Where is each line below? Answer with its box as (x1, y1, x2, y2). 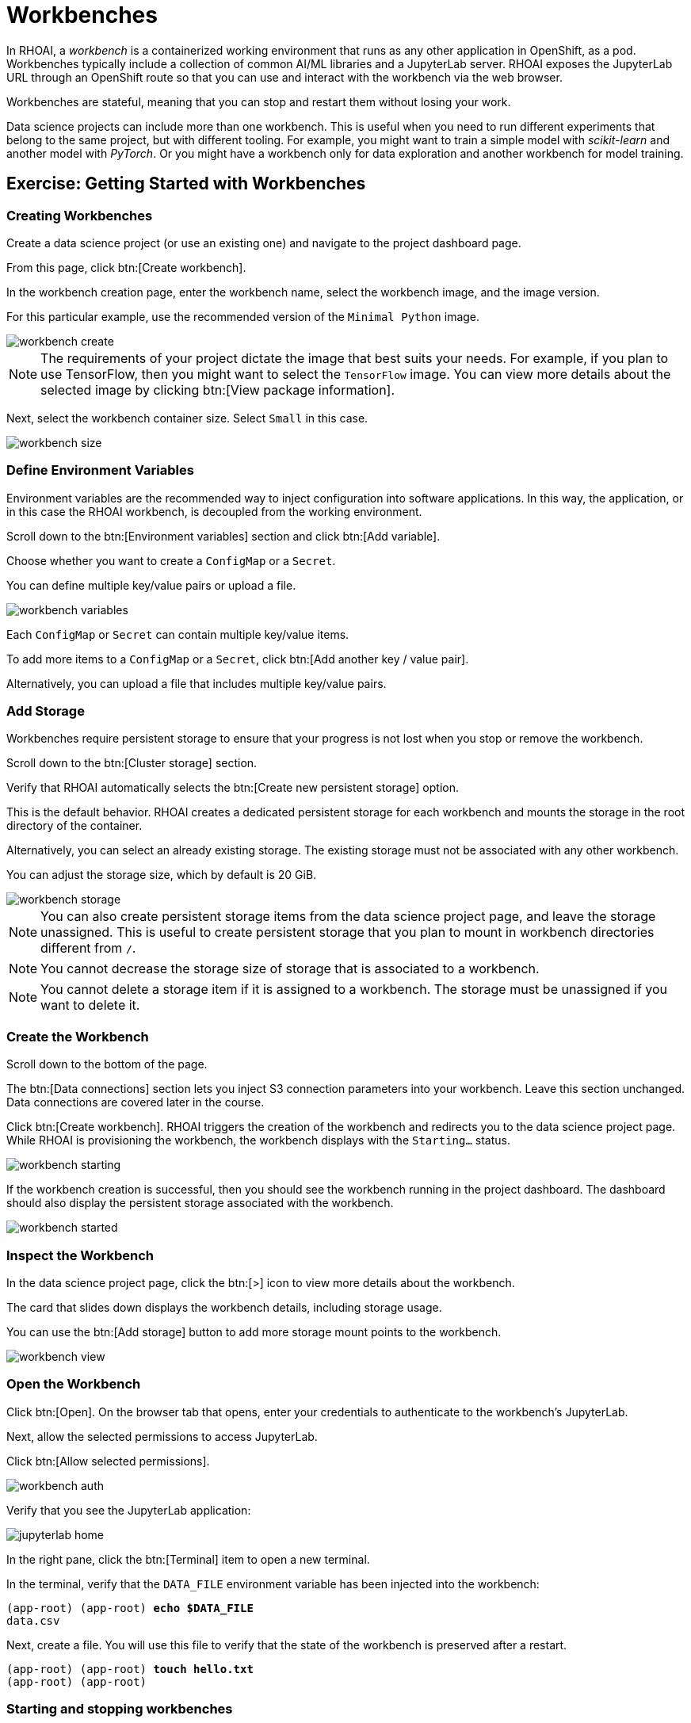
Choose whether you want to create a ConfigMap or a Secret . (6, 553, 336, 567)
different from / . (40, 940, 136, 957)
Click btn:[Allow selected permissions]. (6, 1454, 210, 1468)
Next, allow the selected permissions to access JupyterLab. (6, 1429, 318, 1443)
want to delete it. (40, 997, 140, 1014)
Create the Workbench (6, 1028, 149, 1045)
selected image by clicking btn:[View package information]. (40, 381, 395, 398)
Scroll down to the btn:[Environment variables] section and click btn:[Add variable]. (6, 529, 441, 543)
